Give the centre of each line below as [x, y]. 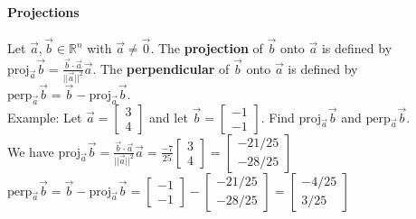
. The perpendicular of [161, 68]
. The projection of [207, 48]
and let [169, 117]
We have [31, 151]
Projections [43, 11]
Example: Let [45, 117]
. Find [278, 117]
